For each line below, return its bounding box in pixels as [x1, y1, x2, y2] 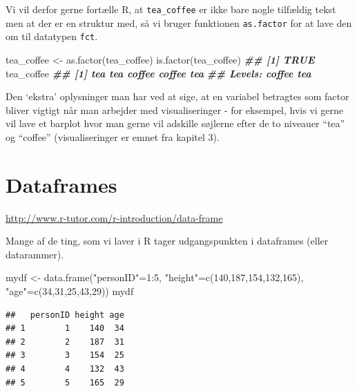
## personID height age [6, 309, 124, 320]
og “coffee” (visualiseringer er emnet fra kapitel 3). [6, 129, 220, 144]
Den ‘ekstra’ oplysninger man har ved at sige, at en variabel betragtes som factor [6, 89, 349, 104]
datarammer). [6, 247, 64, 261]
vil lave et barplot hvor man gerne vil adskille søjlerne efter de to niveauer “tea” [6, 116, 345, 131]
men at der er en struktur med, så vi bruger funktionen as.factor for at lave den [6, 15, 352, 30]
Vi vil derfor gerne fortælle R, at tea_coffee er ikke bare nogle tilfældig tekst [6, 2, 336, 16]
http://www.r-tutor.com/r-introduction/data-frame [6, 210, 223, 225]
